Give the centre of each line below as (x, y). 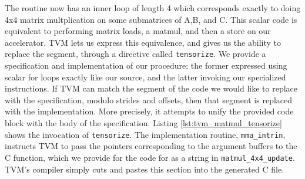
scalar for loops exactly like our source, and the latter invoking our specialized (145, 77)
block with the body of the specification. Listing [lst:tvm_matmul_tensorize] (143, 123)
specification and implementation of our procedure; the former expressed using (146, 65)
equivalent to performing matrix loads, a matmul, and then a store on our (138, 31)
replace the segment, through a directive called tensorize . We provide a (135, 54)
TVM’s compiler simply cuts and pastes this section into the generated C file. (145, 169)
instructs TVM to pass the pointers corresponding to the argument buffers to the (151, 146)
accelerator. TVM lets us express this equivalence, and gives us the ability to (143, 42)
